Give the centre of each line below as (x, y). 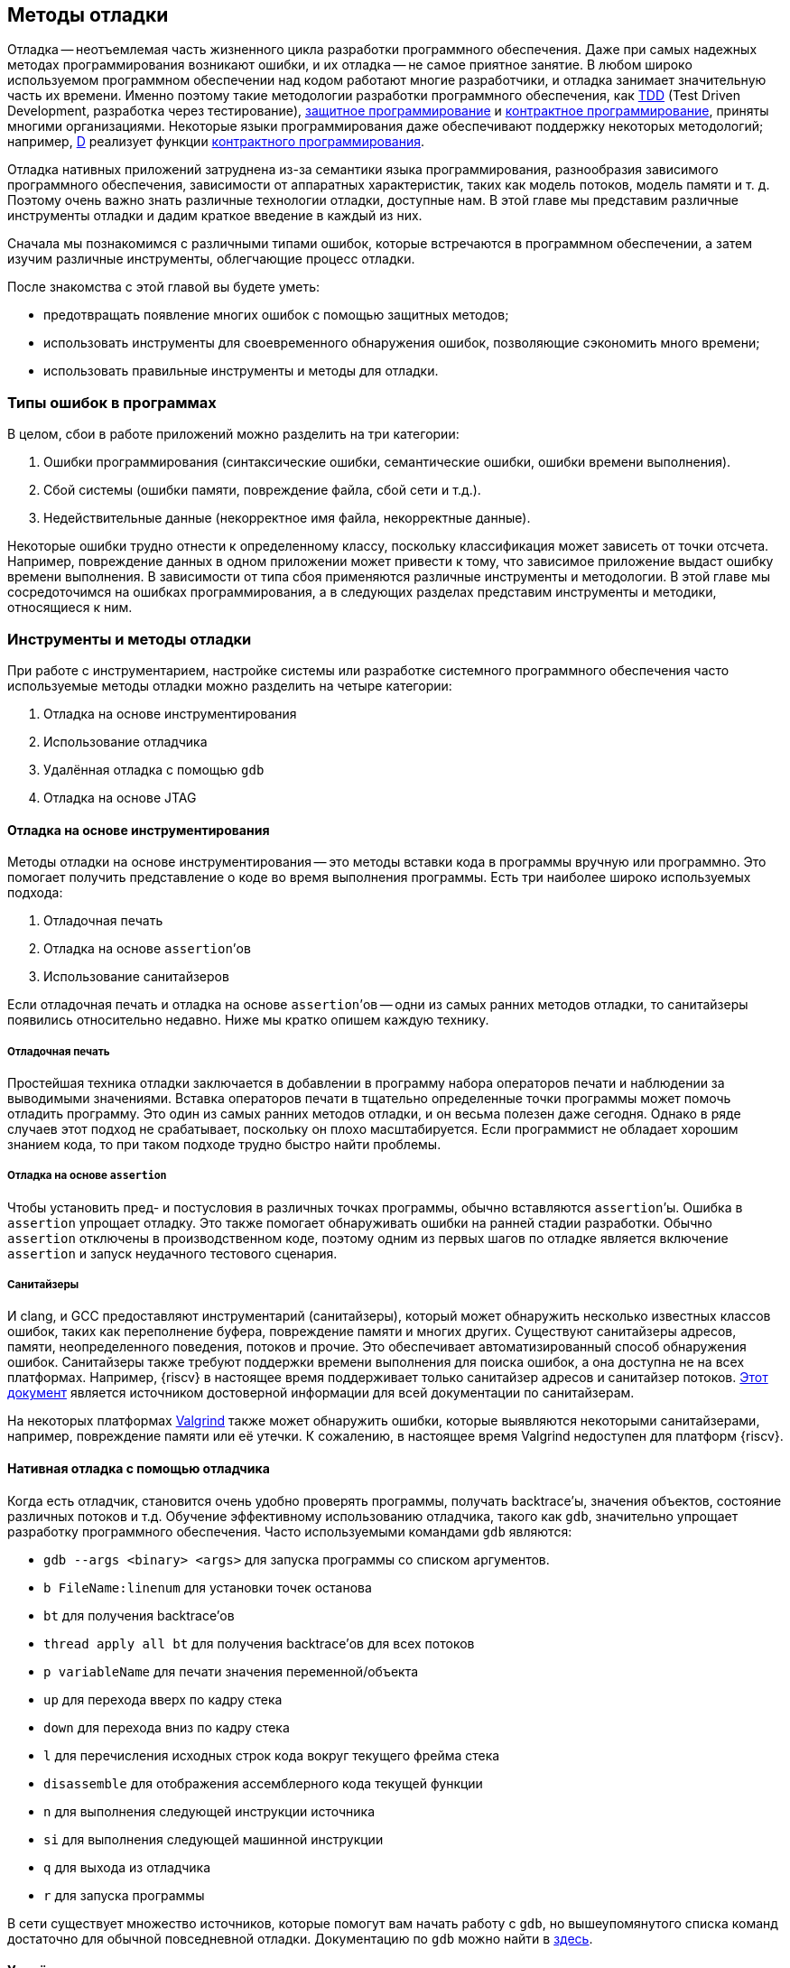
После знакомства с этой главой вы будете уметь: (164, 287)
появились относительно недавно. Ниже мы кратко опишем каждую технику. (248, 1020)
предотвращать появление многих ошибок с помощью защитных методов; (276, 315)
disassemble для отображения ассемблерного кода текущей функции (263, 1783)
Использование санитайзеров (136, 977)
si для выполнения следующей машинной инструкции (214, 1839)
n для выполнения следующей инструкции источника (209, 1811)
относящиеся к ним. (70, 608)
